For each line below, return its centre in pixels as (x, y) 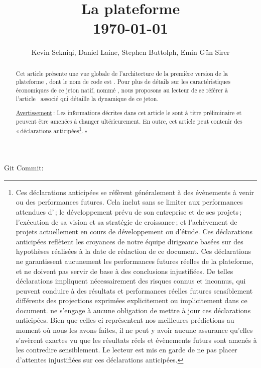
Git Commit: (24, 168)
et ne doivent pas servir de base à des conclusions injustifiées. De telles (124, 271)
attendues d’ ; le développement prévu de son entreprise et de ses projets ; (129, 211)
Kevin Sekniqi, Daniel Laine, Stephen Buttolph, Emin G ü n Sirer (130, 52)
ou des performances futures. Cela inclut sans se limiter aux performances (129, 202)
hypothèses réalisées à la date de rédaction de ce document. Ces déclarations (134, 251)
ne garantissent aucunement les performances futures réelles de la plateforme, (135, 261)
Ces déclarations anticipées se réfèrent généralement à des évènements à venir (135, 192)
